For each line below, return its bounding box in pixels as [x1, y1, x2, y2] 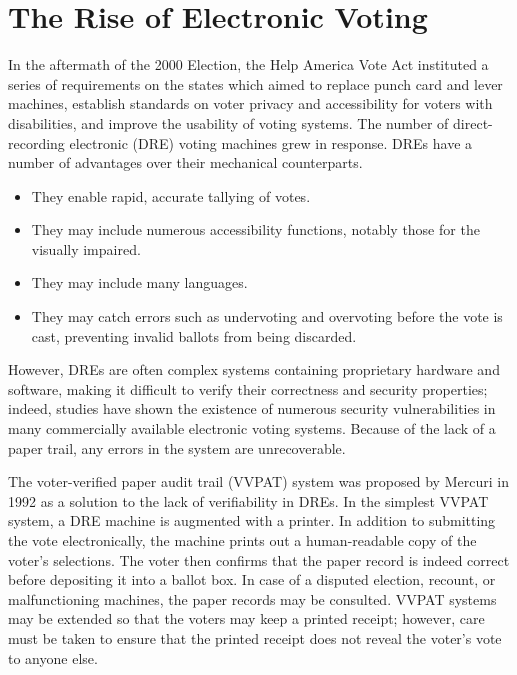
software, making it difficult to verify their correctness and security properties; [8, 378, 488, 399]
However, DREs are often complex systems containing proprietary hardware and [8, 359, 500, 380]
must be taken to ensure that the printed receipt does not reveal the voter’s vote [8, 627, 502, 648]
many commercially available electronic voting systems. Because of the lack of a [8, 418, 496, 439]
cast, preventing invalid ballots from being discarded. [31, 325, 357, 346]
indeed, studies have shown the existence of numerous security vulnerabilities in [8, 398, 496, 419]
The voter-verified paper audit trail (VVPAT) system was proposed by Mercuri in [8, 471, 509, 492]
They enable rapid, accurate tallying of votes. [31, 185, 311, 206]
